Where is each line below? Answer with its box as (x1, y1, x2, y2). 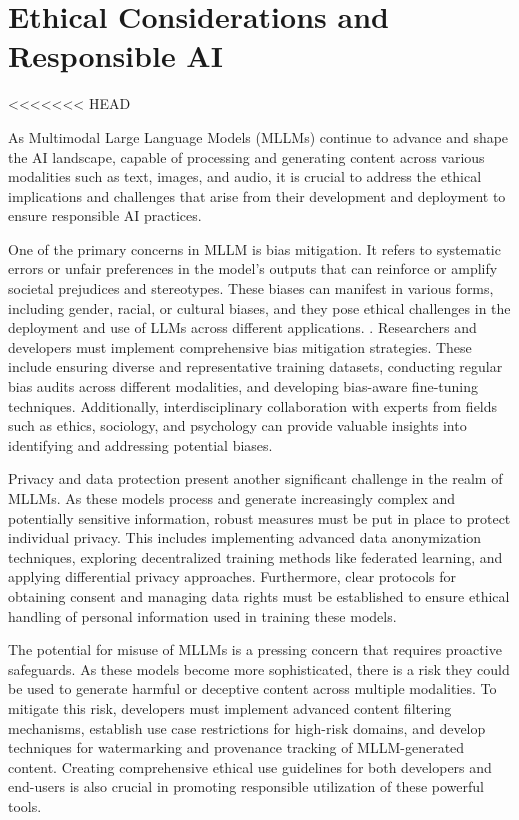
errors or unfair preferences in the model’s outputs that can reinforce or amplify (8, 258, 498, 279)
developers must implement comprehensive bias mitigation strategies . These (8, 336, 472, 357)
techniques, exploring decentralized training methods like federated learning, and (8, 546, 503, 567)
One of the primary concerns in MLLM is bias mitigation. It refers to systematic (8, 238, 501, 259)
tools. (8, 795, 42, 816)
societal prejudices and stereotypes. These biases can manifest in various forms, (8, 278, 494, 299)
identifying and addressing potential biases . (8, 434, 273, 455)
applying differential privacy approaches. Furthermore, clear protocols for (8, 566, 456, 587)
